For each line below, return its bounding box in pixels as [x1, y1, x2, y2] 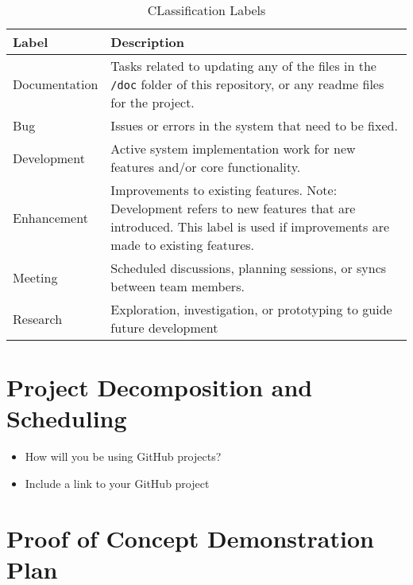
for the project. [110, 93, 195, 111]
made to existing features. [110, 236, 255, 254]
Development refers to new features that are [110, 199, 356, 217]
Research [13, 309, 63, 328]
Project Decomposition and [6, 371, 313, 404]
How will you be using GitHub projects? [25, 448, 222, 465]
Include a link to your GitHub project [25, 474, 210, 491]
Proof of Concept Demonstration [6, 521, 374, 554]
